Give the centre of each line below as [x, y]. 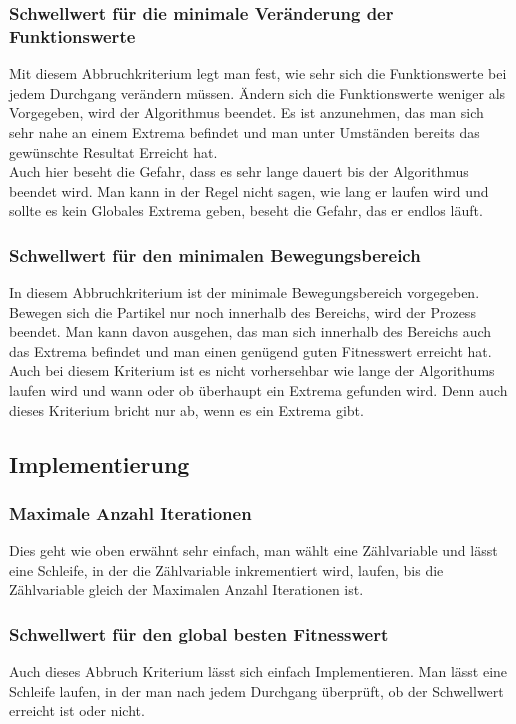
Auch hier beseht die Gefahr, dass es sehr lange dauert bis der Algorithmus [239, 171]
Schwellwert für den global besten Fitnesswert [199, 633]
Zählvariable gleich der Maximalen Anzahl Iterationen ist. [186, 589]
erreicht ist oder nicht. [77, 710]
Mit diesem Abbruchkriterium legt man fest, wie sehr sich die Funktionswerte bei [258, 73]
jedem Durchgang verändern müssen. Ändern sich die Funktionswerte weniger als [257, 92]
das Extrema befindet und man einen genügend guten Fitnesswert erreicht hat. [250, 350]
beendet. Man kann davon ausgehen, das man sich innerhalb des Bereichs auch [250, 331]
